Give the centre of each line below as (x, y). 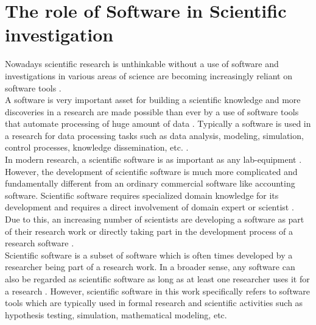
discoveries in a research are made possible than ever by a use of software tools (152, 111)
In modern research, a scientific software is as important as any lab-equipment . (153, 159)
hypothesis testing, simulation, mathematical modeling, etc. (116, 314)
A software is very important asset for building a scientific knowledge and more (153, 100)
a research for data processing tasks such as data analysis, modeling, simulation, (154, 135)
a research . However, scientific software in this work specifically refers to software (157, 291)
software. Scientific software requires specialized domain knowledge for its (142, 195)
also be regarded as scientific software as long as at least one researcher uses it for (157, 279)
